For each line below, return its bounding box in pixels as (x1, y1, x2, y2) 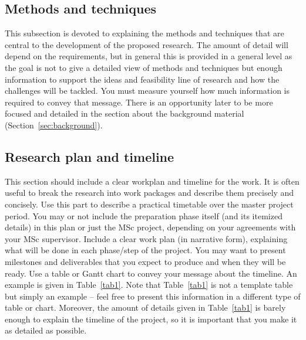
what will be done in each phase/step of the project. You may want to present (5, 244, 286, 256)
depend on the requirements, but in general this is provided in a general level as (5, 50, 292, 62)
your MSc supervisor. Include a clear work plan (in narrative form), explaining (5, 232, 288, 244)
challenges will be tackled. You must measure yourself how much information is (5, 84, 290, 97)
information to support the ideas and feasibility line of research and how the (5, 73, 280, 85)
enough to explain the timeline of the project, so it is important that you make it (5, 312, 297, 325)
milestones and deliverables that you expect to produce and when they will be (5, 255, 286, 267)
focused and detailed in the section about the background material (5, 107, 244, 120)
